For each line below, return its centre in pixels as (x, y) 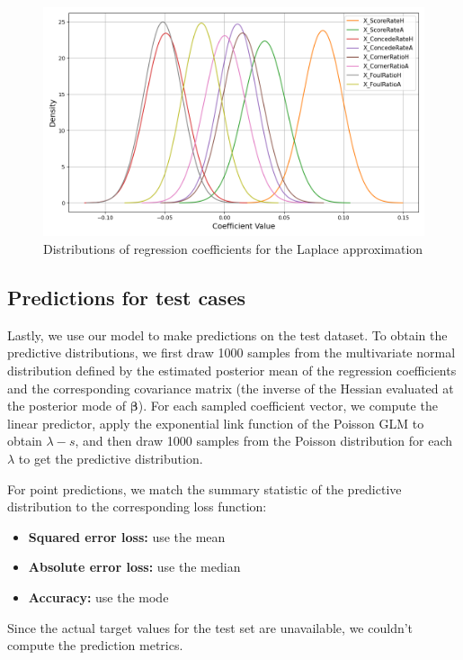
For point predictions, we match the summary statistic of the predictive (205, 488)
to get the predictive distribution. (111, 458)
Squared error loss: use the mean (127, 536)
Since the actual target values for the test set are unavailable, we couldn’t (210, 627)
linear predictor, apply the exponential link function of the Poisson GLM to (216, 423)
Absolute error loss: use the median (134, 567)
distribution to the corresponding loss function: (137, 506)
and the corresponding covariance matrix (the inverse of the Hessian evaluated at (231, 388)
